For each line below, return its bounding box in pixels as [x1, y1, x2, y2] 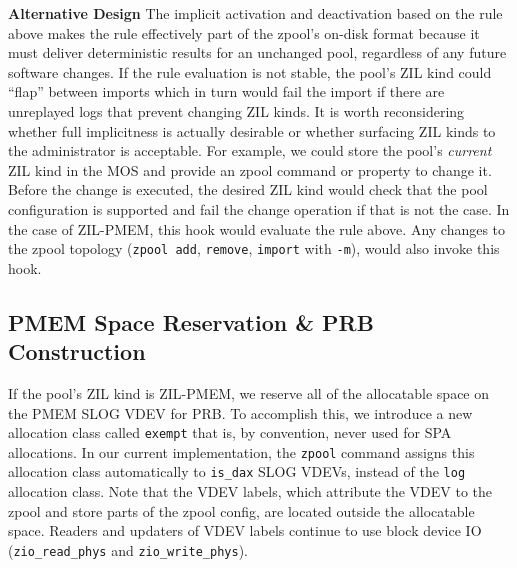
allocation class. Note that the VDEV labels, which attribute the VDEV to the [8, 481, 493, 502]
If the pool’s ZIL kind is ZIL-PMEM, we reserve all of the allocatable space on [8, 382, 490, 403]
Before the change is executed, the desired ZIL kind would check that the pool [8, 179, 488, 200]
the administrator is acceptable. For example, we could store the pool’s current [8, 140, 492, 161]
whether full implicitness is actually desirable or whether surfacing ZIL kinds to [8, 120, 496, 141]
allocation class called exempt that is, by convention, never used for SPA [8, 422, 452, 443]
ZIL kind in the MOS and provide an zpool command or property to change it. [8, 159, 492, 180]
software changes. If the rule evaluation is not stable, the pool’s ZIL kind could [8, 61, 492, 82]
